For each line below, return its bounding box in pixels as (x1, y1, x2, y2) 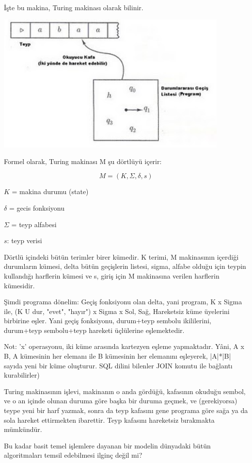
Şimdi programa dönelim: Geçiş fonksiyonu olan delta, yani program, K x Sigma (4, 297, 242, 307)
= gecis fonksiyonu (9, 202, 64, 213)
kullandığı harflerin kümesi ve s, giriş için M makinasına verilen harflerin (4, 270, 220, 281)
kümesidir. (4, 280, 35, 290)
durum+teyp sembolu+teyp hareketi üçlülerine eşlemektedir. (4, 325, 185, 335)
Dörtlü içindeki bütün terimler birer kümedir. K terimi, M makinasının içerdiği (4, 251, 239, 262)
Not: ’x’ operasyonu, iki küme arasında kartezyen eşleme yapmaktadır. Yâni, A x (4, 341, 244, 351)
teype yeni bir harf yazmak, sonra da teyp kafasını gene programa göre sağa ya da (4, 405, 248, 415)
